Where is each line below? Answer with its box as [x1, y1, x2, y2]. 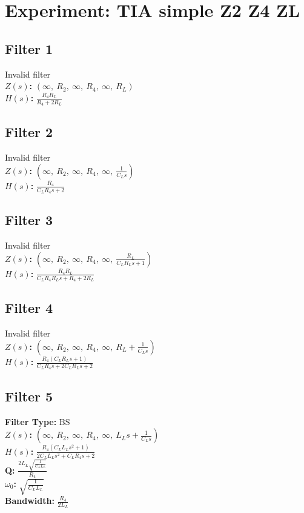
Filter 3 [5, 210, 53, 229]
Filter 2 [5, 122, 53, 141]
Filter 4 [5, 298, 53, 317]
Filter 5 [5, 386, 53, 405]
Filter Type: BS [5, 415, 70, 428]
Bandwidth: [5, 494, 55, 507]
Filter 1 [5, 39, 53, 58]
